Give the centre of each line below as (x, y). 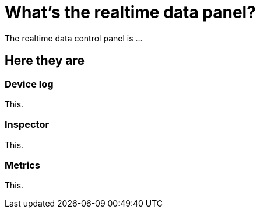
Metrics (22, 165)
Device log (29, 84)
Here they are (45, 61)
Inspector (27, 125)
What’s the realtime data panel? (130, 12)
